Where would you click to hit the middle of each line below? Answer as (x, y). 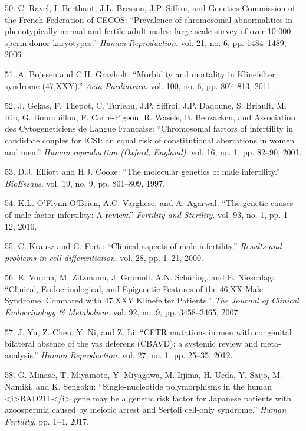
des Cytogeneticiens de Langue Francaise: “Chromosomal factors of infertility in (149, 128)
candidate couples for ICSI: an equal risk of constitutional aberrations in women (150, 140)
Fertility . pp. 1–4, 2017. (47, 421)
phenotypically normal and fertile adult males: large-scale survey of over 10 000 (148, 31)
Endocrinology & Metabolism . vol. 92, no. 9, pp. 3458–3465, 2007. (123, 312)
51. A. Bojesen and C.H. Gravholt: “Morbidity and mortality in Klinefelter (140, 74)
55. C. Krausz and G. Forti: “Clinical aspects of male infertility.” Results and (143, 246)
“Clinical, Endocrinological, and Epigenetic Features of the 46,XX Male (134, 288)
